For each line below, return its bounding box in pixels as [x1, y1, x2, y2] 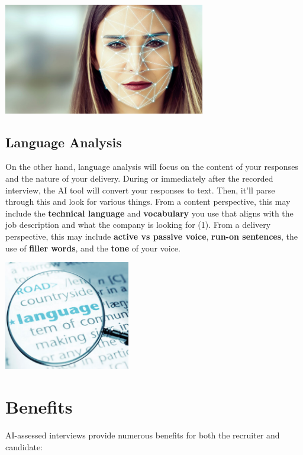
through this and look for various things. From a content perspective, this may [5, 195, 291, 208]
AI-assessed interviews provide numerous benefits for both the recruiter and [5, 428, 280, 441]
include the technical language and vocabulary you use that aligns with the [5, 206, 294, 219]
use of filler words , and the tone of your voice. [5, 241, 180, 254]
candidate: [5, 440, 43, 453]
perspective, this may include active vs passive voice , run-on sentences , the [5, 230, 298, 243]
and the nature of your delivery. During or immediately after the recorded [5, 172, 273, 185]
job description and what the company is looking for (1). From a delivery [5, 218, 271, 231]
